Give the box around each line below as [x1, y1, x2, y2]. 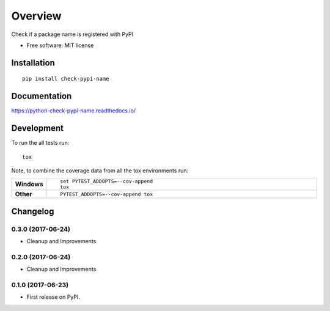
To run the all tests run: [11, 139, 70, 147]
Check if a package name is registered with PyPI [11, 31, 134, 38]
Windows [15, 180, 43, 189]
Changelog [11, 206, 54, 216]
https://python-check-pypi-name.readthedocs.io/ [11, 107, 136, 114]
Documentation [11, 91, 72, 101]
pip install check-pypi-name [22, 75, 109, 82]
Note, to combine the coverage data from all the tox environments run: [11, 167, 189, 174]
